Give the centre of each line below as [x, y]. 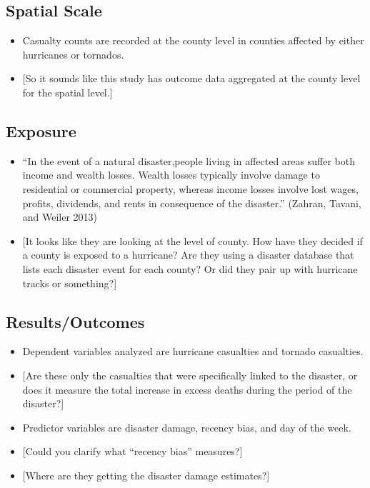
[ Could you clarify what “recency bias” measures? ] [132, 451]
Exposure [41, 130]
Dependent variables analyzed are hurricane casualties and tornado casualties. [193, 351]
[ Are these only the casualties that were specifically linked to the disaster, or [190, 375]
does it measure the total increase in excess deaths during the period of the [187, 389]
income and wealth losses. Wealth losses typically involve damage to [171, 175]
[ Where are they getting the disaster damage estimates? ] [146, 475]
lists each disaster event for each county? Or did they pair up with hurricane [190, 268]
